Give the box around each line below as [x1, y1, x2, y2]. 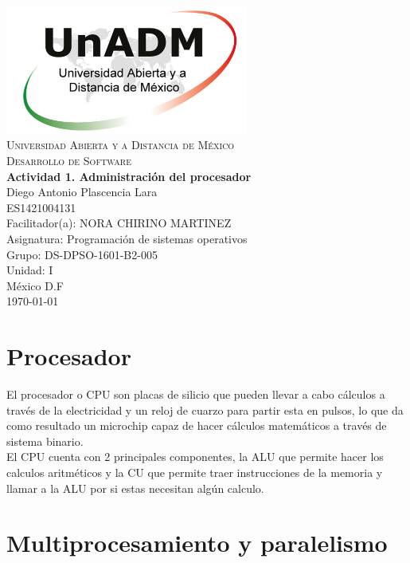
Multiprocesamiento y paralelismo [6, 526, 388, 559]
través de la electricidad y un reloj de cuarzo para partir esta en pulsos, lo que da [6, 401, 404, 418]
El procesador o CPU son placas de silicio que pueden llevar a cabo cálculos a [6, 386, 385, 403]
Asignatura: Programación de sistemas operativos [6, 230, 248, 246]
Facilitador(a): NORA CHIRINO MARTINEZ [6, 215, 232, 231]
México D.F [6, 277, 64, 293]
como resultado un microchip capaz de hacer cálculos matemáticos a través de [6, 417, 387, 434]
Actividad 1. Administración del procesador [6, 167, 252, 184]
